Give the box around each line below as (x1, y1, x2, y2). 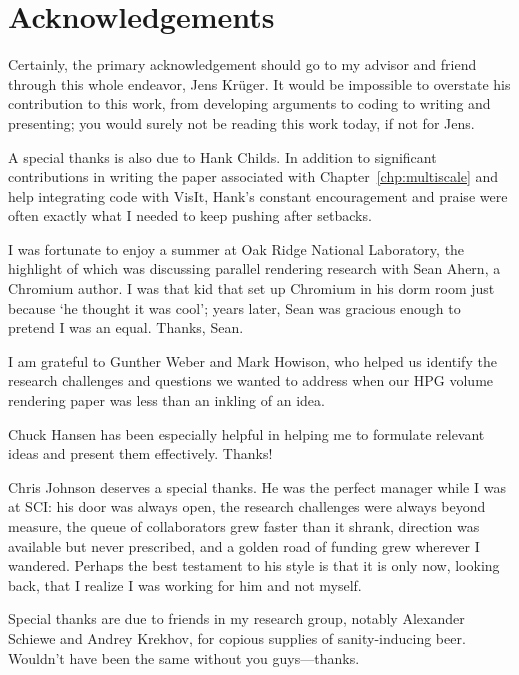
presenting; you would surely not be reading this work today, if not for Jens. (8, 112, 475, 133)
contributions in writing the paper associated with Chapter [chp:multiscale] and (8, 166, 499, 187)
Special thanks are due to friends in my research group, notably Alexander (8, 608, 465, 629)
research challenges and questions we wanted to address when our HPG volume (8, 370, 494, 391)
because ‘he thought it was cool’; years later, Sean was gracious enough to (8, 297, 461, 318)
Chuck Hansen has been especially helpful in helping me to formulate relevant (8, 423, 485, 444)
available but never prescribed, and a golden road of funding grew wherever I (8, 535, 480, 556)
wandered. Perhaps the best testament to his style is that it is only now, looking (8, 555, 500, 576)
